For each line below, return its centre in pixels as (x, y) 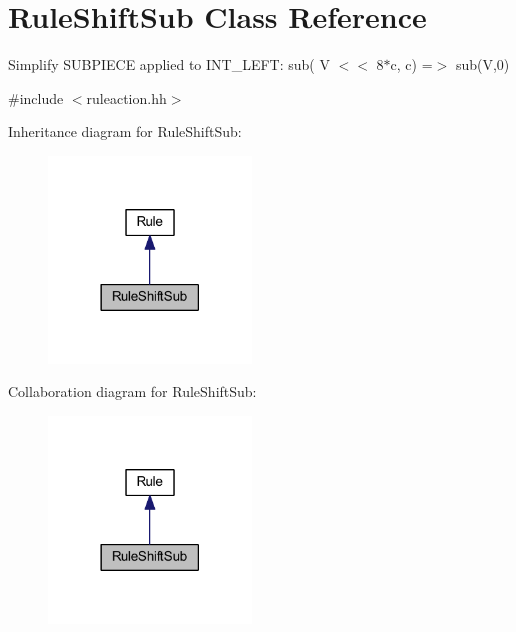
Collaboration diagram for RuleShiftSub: (132, 391)
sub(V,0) (482, 64)
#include (36, 97)
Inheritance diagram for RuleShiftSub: (125, 131)
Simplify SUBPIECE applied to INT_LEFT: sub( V (169, 64)
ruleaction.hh (126, 97)
